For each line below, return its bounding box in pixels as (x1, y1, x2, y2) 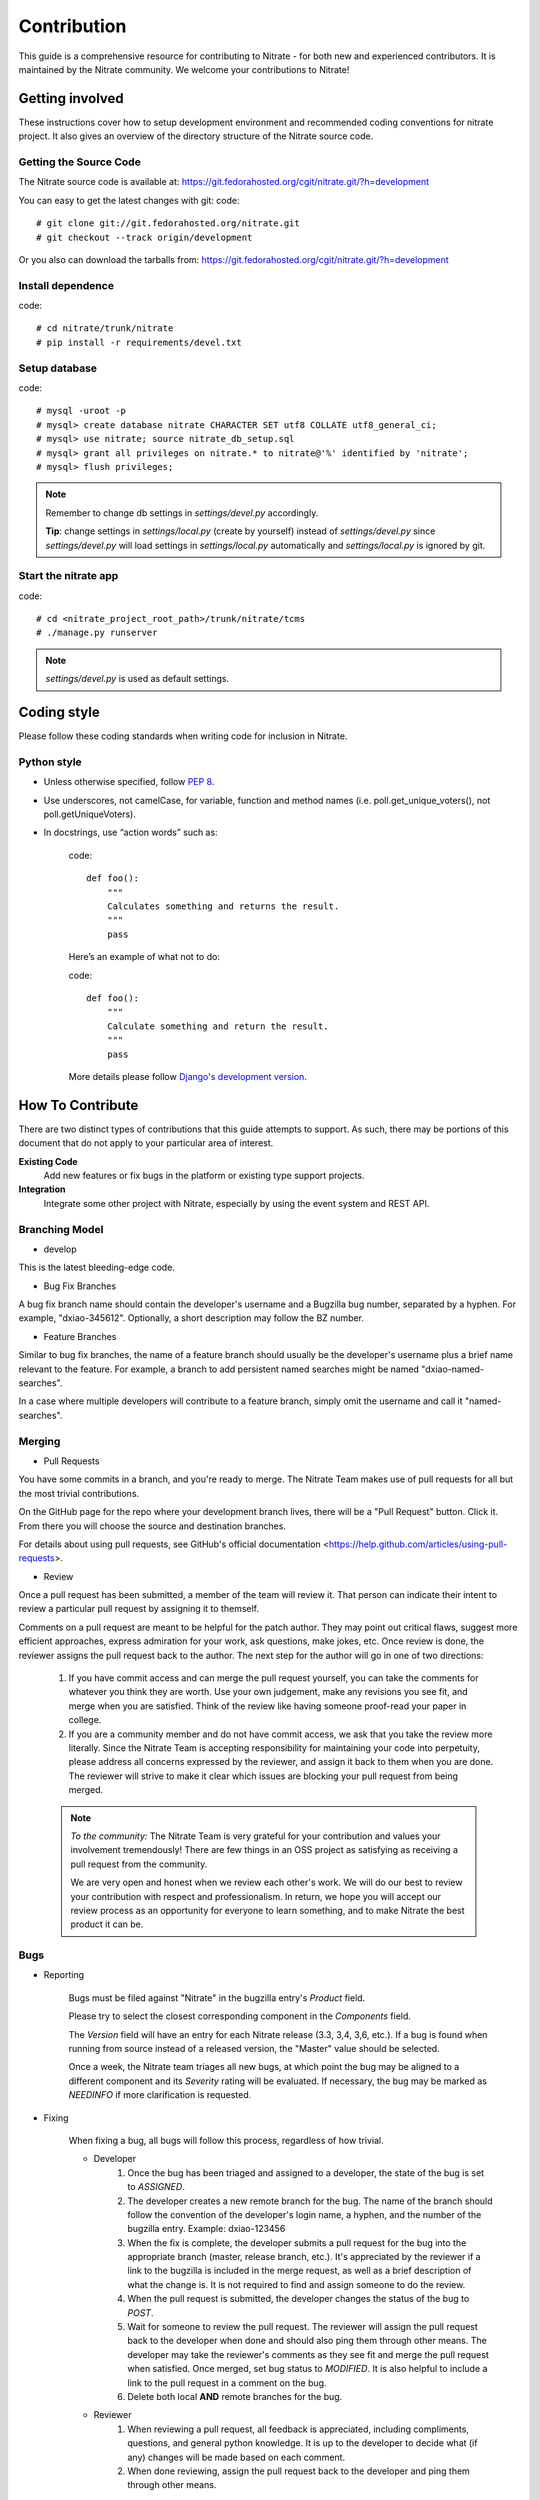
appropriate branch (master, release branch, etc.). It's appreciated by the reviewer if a (127, 2251, 481, 2263)
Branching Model (18, 1222, 104, 1236)
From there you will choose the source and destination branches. (18, 1520, 287, 1532)
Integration (18, 1183, 66, 1195)
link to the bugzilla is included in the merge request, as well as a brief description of (127, 2265, 472, 2277)
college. (68, 1714, 102, 1726)
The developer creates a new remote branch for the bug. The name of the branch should (127, 2195, 494, 2207)
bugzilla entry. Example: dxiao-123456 (127, 2223, 286, 2235)
